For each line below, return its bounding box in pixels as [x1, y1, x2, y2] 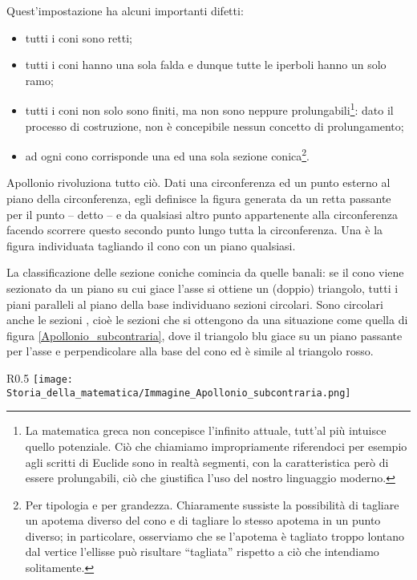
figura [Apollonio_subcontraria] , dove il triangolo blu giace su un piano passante [6, 327, 403, 343]
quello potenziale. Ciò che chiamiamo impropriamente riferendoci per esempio [25, 437, 407, 454]
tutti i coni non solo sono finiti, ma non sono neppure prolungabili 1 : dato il [25, 99, 394, 119]
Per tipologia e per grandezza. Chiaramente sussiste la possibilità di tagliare [25, 496, 399, 513]
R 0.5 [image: [6, 370, 74, 386]
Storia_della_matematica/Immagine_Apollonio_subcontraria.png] [6, 387, 351, 399]
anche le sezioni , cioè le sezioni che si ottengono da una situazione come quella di [6, 311, 408, 328]
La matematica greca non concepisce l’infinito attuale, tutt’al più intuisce [25, 422, 387, 439]
